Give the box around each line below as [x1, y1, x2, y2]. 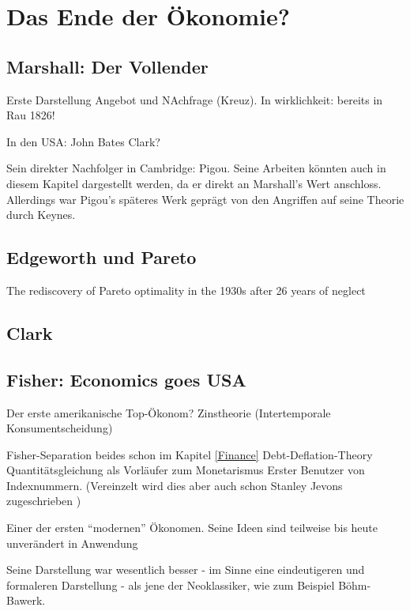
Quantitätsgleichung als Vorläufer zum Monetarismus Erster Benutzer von [6, 462, 365, 478]
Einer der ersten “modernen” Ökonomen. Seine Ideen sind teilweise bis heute [6, 519, 378, 536]
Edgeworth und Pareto [6, 245, 197, 270]
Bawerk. [6, 592, 46, 609]
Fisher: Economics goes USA [6, 367, 246, 391]
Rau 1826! [6, 107, 55, 123]
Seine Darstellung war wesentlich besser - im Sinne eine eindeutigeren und [6, 561, 365, 578]
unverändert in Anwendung [6, 534, 138, 551]
